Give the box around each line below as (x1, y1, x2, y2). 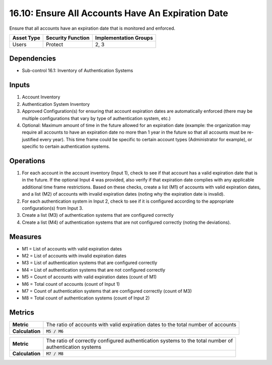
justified (22, 136, 39, 142)
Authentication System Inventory (22, 101, 90, 107)
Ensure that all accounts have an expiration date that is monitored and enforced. (9, 25, 176, 31)
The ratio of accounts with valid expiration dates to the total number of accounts (46, 321, 237, 328)
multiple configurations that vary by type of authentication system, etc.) (22, 115, 171, 121)
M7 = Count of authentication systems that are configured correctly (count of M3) (22, 288, 192, 294)
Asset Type (12, 34, 40, 41)
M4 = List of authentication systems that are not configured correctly (22, 267, 166, 273)
